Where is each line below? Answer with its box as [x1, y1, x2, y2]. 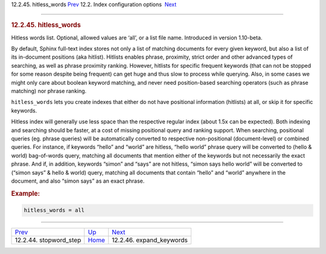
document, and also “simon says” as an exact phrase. [11, 177, 145, 184]
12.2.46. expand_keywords [112, 236, 188, 244]
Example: [11, 189, 40, 198]
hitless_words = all [24, 207, 85, 214]
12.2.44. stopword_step [14, 236, 81, 244]
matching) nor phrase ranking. [11, 88, 87, 94]
